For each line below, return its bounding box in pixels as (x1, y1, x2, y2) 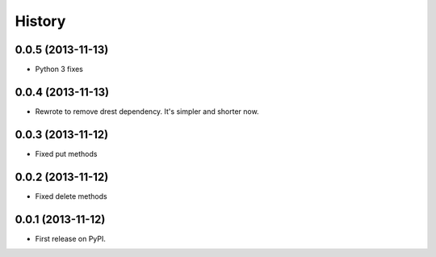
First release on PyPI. (35, 234, 107, 243)
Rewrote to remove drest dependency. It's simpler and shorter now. (35, 106, 259, 116)
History (15, 12, 66, 30)
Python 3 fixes (35, 65, 84, 74)
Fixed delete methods (35, 191, 108, 201)
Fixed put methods (35, 149, 98, 158)
